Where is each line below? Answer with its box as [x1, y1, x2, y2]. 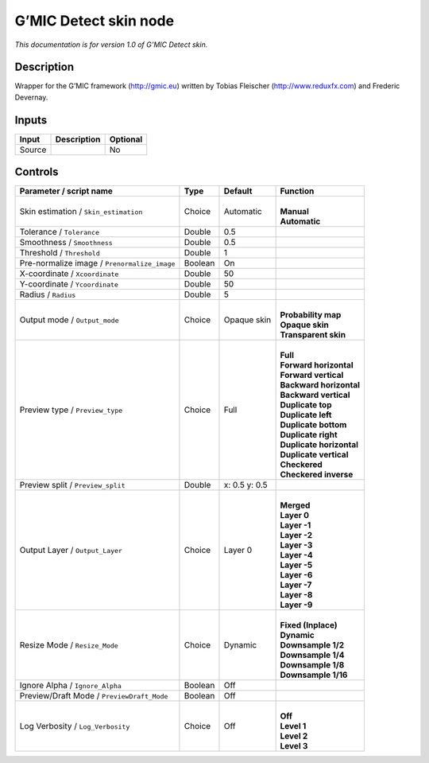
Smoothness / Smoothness [19, 237, 113, 248]
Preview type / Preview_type [19, 404, 123, 415]
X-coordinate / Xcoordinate [19, 268, 119, 279]
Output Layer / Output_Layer [19, 545, 123, 556]
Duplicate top [280, 399, 333, 411]
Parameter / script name [19, 185, 113, 197]
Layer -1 [280, 520, 311, 531]
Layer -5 [280, 559, 313, 570]
